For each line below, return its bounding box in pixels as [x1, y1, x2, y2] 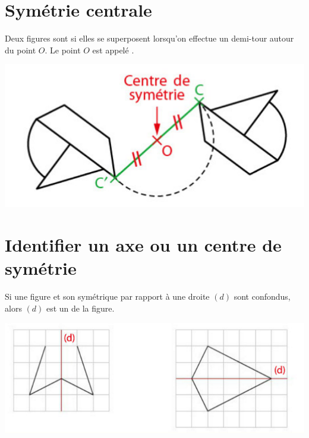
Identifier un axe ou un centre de [5, 233, 282, 257]
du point [5, 43, 36, 56]
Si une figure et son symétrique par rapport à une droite [5, 290, 210, 303]
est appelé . [92, 43, 134, 56]
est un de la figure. [46, 301, 115, 314]
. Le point [45, 43, 81, 56]
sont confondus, [234, 290, 291, 303]
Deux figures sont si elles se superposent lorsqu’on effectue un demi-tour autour [5, 32, 294, 45]
